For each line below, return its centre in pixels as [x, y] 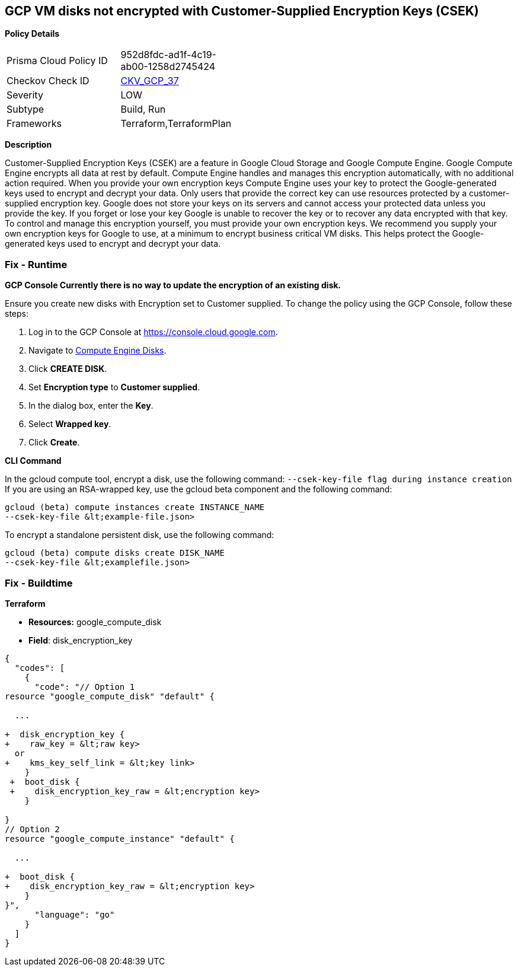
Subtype [25, 109]
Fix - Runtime [36, 264]
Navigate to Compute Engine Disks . [97, 351]
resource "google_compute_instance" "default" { [120, 838]
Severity [25, 95]
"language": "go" [75, 914]
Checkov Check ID [48, 81]
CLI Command [33, 461]
